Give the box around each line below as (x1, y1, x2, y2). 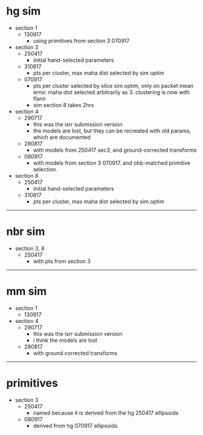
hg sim (6, 4, 41, 18)
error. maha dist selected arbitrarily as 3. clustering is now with (33, 88, 190, 96)
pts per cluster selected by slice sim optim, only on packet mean (33, 82, 194, 89)
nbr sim (6, 225, 45, 238)
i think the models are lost (33, 336, 98, 344)
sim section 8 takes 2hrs (33, 101, 94, 108)
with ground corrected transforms (33, 349, 118, 356)
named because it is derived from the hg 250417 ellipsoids (33, 409, 179, 416)
